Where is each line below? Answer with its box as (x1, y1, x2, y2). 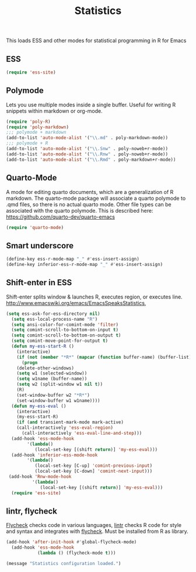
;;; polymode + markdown (6, 130, 66, 136)
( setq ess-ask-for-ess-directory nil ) (6, 311, 100, 317)
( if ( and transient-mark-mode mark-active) (16, 420, 124, 425)
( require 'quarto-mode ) (6, 224, 64, 230)
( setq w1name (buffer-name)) (16, 376, 87, 382)
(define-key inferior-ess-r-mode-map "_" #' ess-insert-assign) (6, 262, 163, 268)
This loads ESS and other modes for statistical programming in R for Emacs (6, 37, 187, 44)
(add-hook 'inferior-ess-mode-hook (11, 452, 98, 458)
